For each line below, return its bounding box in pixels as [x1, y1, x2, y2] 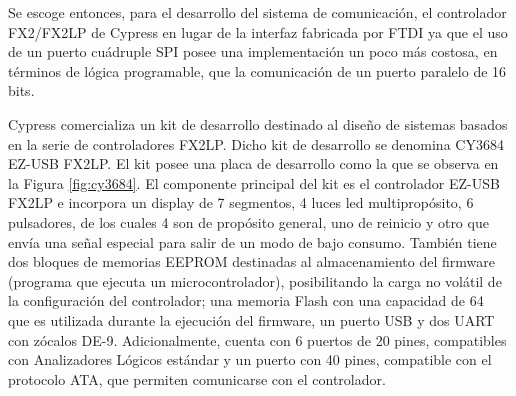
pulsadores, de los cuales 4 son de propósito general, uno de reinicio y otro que [8, 211, 489, 232]
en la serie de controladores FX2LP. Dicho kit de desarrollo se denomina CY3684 [8, 133, 504, 154]
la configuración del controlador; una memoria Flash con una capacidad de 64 [8, 290, 484, 311]
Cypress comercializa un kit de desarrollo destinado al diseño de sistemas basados [8, 113, 508, 134]
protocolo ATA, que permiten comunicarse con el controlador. [8, 368, 386, 389]
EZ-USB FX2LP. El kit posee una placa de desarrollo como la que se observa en [8, 153, 499, 174]
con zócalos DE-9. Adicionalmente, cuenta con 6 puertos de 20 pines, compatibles [8, 329, 507, 350]
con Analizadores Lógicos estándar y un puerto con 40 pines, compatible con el [8, 349, 492, 370]
